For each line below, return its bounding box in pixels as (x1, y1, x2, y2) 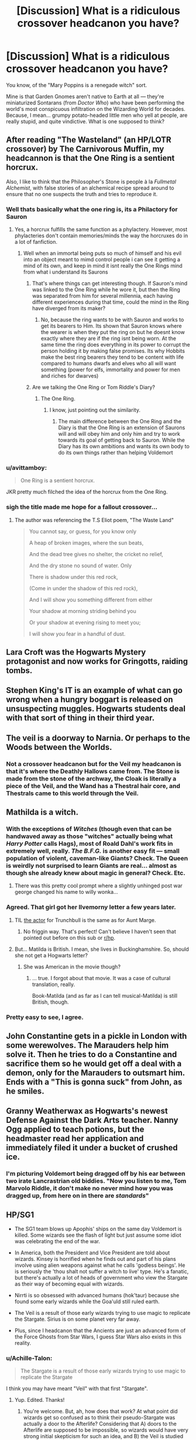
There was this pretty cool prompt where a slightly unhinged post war (14, 882, 183, 889)
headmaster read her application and (6, 1133, 144, 1143)
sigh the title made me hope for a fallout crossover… (6, 503, 158, 512)
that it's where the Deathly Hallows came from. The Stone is (6, 767, 180, 775)
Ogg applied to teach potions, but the (6, 1125, 145, 1135)
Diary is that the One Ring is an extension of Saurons (58, 424, 185, 431)
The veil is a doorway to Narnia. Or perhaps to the (6, 733, 190, 743)
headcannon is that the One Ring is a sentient (6, 153, 175, 163)
